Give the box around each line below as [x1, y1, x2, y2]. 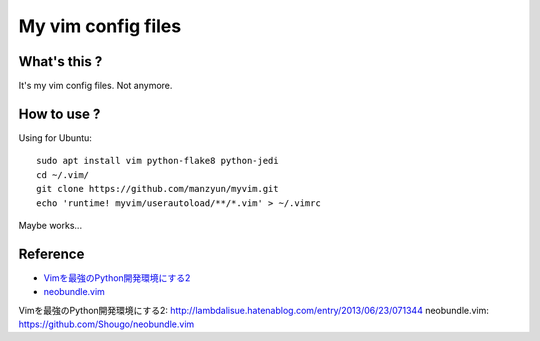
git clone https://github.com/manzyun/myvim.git [36, 183, 279, 195]
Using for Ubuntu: [18, 131, 92, 144]
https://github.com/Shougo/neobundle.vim [18, 318, 195, 330]
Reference [18, 245, 85, 262]
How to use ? [18, 105, 101, 122]
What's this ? [18, 53, 103, 70]
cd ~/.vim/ [36, 169, 90, 180]
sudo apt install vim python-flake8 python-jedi [36, 155, 279, 167]
